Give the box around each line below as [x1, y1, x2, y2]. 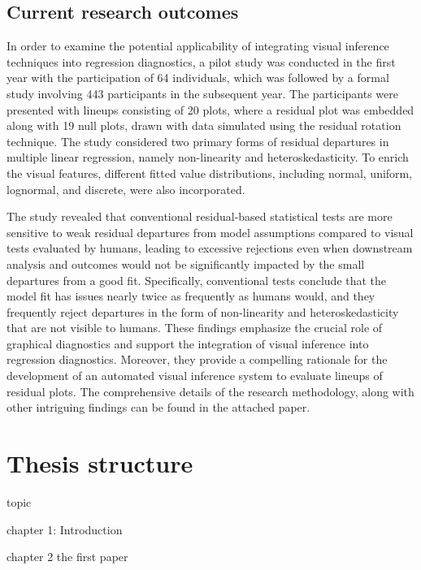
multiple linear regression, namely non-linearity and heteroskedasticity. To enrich [7, 149, 409, 166]
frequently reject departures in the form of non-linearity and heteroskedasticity [7, 303, 399, 320]
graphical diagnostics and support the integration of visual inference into [7, 335, 369, 352]
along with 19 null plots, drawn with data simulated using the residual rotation [7, 117, 401, 134]
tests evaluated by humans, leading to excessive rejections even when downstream [7, 240, 413, 257]
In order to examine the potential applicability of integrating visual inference [7, 37, 389, 54]
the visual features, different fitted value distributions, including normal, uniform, [7, 164, 413, 181]
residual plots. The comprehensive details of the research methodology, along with [7, 382, 414, 399]
